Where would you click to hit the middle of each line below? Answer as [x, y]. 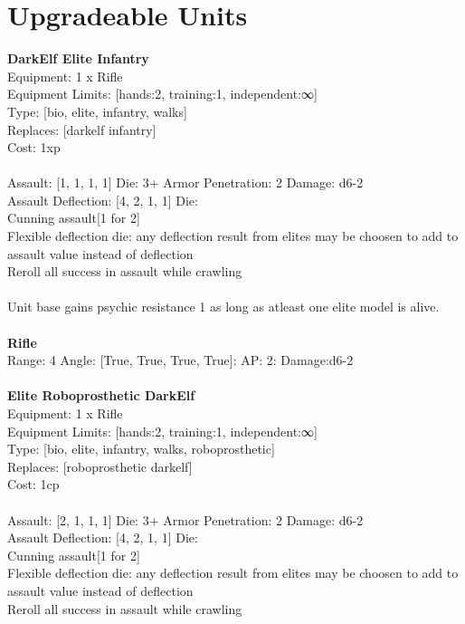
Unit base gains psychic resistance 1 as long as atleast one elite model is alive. [223, 307]
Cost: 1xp [34, 147]
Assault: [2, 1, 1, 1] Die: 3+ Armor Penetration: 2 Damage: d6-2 [185, 519]
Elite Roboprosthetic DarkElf [101, 395]
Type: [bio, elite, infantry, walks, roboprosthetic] [141, 449]
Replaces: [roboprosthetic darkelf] [100, 466]
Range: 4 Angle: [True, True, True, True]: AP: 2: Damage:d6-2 [180, 360]
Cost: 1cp [33, 484]
